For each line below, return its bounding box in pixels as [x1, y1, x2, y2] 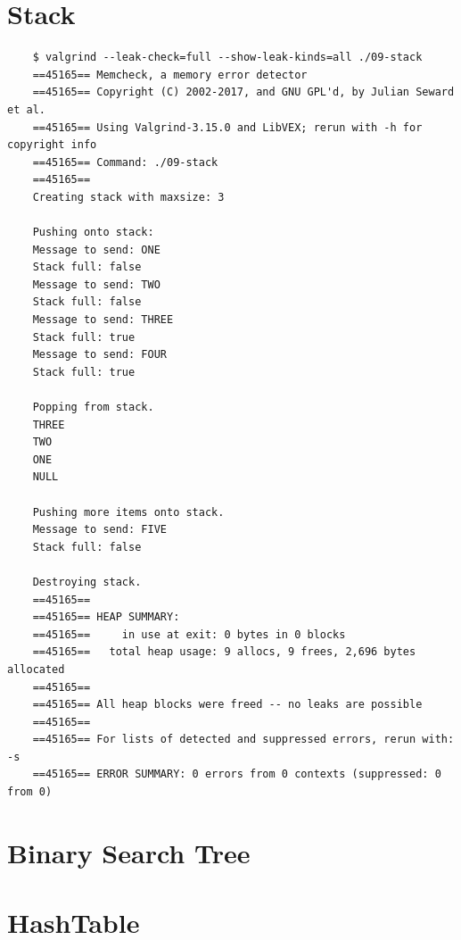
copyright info [7, 138, 97, 152]
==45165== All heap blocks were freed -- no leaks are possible [32, 698, 423, 711]
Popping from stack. [32, 401, 154, 413]
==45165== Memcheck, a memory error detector [32, 68, 308, 81]
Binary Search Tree [7, 834, 251, 870]
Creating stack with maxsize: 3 [32, 190, 225, 204]
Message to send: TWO [32, 278, 161, 291]
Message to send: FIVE [32, 523, 167, 537]
